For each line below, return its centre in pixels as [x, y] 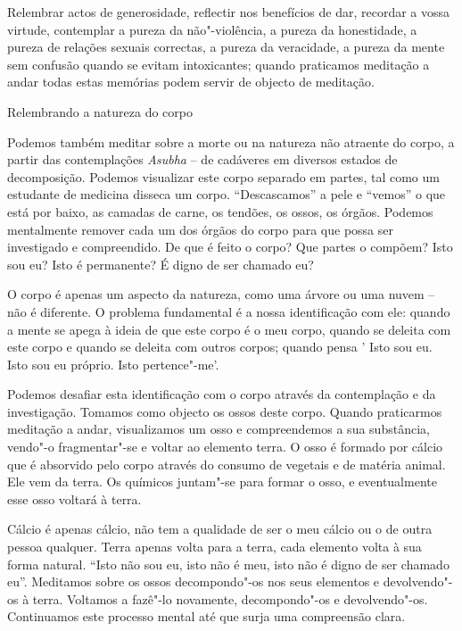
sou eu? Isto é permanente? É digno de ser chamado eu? [161, 264]
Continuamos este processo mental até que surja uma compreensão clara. [206, 616]
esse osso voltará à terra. [74, 498]
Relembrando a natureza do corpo [100, 111]
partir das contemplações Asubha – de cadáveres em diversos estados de [202, 159]
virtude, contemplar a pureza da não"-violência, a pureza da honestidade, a [212, 29]
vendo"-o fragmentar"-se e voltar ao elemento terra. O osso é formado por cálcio [225, 447]
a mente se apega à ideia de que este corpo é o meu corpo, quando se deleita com [229, 329]
